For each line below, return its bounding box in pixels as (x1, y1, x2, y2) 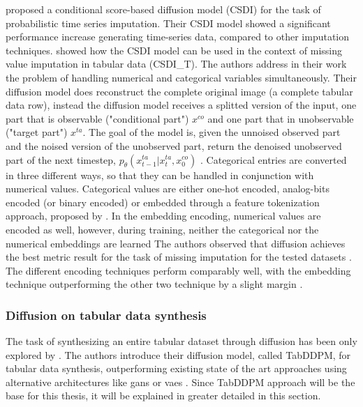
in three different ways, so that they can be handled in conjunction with (6, 167, 314, 182)
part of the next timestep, (6, 152, 117, 167)
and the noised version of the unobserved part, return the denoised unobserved (6, 138, 342, 153)
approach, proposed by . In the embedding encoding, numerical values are (6, 208, 321, 223)
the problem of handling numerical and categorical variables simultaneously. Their (6, 70, 357, 84)
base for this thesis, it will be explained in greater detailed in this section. (6, 388, 321, 403)
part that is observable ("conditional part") (6, 111, 189, 125)
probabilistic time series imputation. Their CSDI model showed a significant (6, 15, 331, 30)
